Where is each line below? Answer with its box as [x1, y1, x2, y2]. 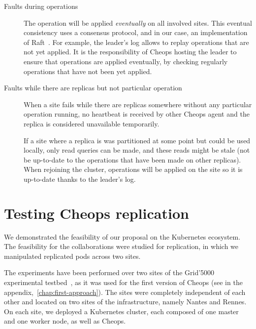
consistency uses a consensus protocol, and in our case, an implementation [24, 27, 248, 38]
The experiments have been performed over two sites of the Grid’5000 [4, 267, 215, 278]
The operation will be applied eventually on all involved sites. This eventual [24, 17, 252, 28]
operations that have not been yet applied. [24, 66, 152, 76]
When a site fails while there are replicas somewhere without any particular [24, 99, 252, 109]
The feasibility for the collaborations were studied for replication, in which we [4, 241, 239, 251]
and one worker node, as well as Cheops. [4, 316, 126, 326]
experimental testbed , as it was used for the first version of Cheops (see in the [4, 277, 243, 287]
